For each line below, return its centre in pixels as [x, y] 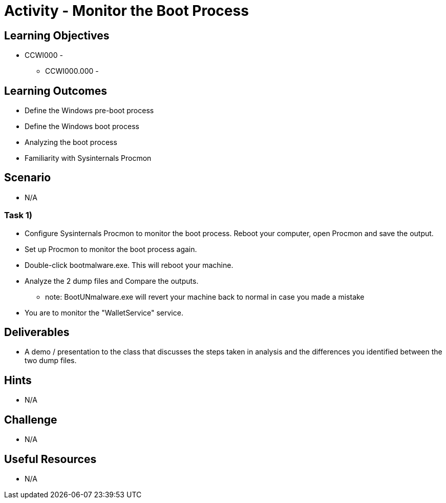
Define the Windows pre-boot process [89, 111]
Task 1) [18, 215]
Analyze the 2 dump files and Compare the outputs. [112, 281]
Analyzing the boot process [71, 142]
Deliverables [37, 332]
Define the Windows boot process [82, 127]
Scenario [28, 178]
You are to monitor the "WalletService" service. [104, 312]
